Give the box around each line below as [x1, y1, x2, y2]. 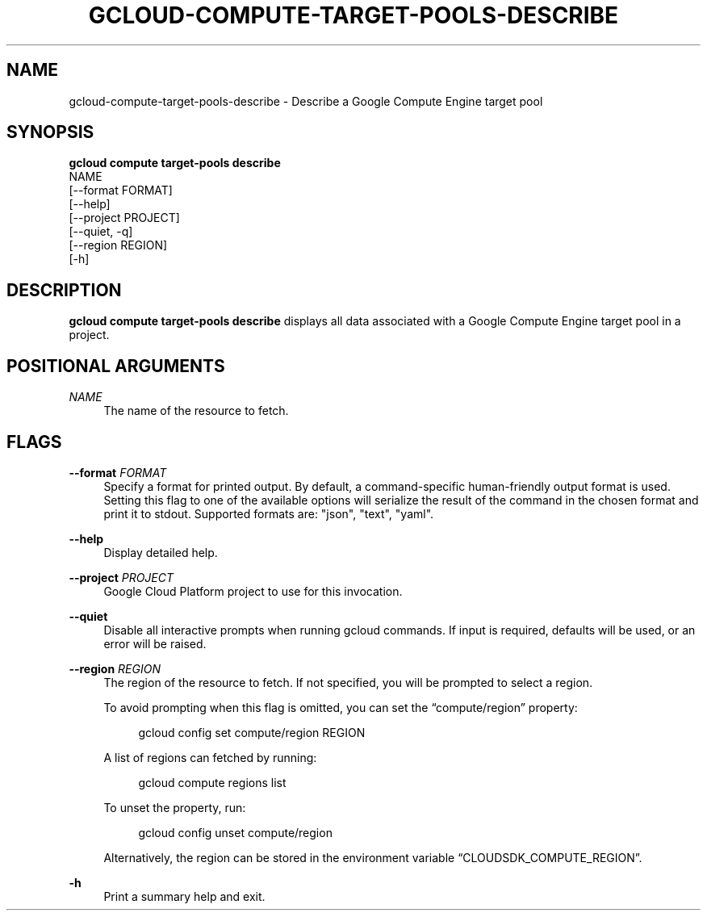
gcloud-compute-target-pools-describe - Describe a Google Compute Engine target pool [69, 94, 543, 108]
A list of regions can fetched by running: [103, 750, 317, 764]
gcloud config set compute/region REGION [138, 725, 366, 739]
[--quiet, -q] [69, 224, 133, 239]
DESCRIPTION [6, 279, 122, 300]
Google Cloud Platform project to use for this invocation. [103, 584, 403, 598]
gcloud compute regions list [138, 775, 287, 789]
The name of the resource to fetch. [103, 404, 289, 418]
